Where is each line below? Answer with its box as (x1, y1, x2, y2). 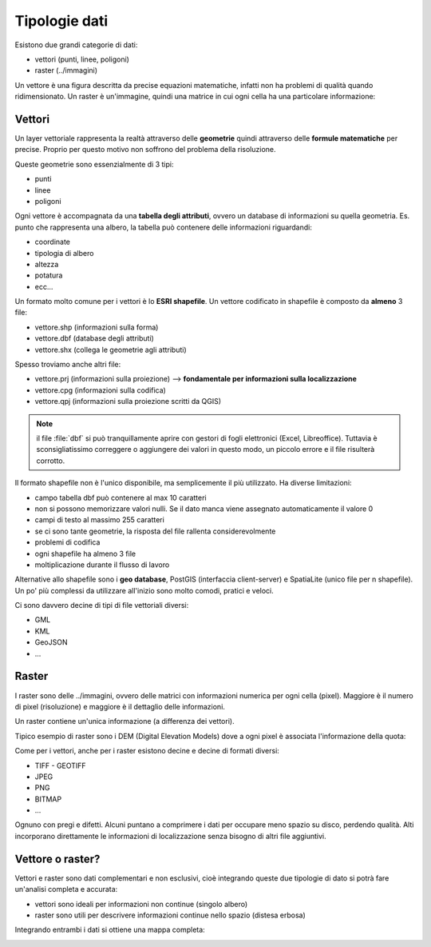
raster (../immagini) (34, 66, 98, 75)
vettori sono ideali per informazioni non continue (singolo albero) (34, 899, 248, 909)
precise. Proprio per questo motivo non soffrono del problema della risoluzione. (14, 145, 276, 154)
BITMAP (34, 794, 62, 804)
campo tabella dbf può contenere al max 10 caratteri (34, 493, 207, 502)
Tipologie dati (14, 12, 109, 30)
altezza (34, 259, 59, 269)
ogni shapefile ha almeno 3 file (34, 549, 136, 558)
